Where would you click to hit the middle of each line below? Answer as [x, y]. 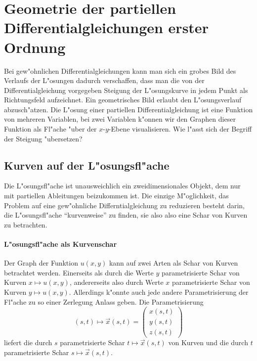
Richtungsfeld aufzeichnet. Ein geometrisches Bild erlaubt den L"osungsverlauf [123, 100]
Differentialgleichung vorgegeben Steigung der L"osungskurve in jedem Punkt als [126, 90]
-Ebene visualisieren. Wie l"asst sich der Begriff [180, 129]
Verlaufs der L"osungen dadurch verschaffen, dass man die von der [104, 80]
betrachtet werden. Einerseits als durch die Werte [79, 272]
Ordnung [35, 47]
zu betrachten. [26, 224]
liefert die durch [28, 342]
